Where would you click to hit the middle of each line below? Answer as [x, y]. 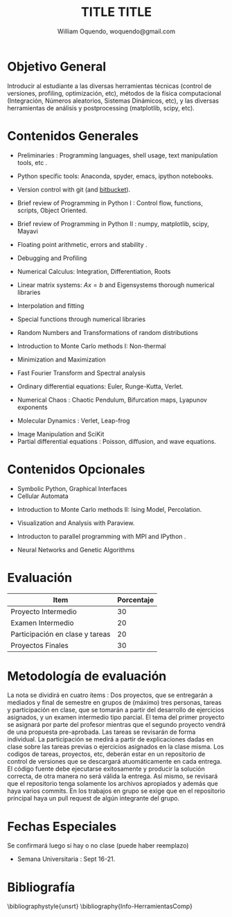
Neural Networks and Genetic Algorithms [76, 549]
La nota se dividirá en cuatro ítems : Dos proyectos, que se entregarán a [110, 695]
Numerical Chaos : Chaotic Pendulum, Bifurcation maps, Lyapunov [112, 400]
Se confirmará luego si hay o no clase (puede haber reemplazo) [98, 846]
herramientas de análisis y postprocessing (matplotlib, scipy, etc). [101, 108]
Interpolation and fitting [51, 305]
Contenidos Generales [73, 136]
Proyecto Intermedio [44, 611]
